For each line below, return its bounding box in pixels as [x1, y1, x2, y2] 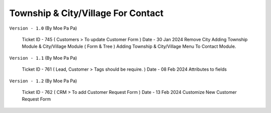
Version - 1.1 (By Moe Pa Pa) [9, 55, 77, 61]
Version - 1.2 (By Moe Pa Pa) [9, 78, 77, 84]
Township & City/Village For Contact [9, 8, 164, 19]
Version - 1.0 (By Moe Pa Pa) [9, 25, 77, 31]
